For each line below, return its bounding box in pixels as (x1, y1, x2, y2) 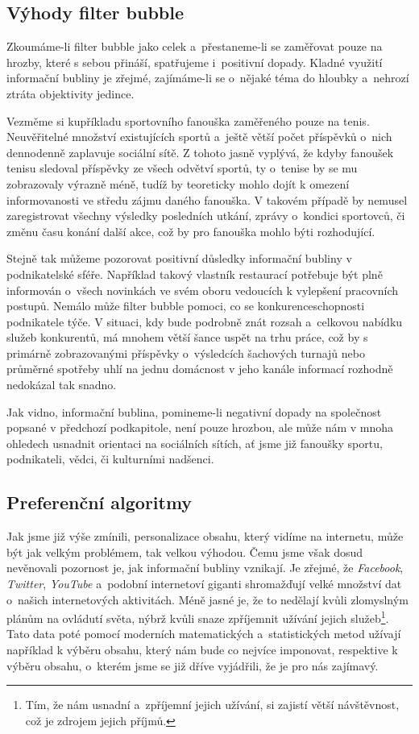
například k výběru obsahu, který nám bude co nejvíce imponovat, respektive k (6, 641, 398, 658)
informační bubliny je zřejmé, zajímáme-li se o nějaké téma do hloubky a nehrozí (6, 69, 409, 86)
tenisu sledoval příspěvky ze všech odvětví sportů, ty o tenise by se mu (6, 160, 358, 176)
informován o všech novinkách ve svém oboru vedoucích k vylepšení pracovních (6, 281, 399, 298)
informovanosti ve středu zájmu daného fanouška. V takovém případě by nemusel (6, 191, 408, 208)
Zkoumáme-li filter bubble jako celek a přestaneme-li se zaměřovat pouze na (6, 38, 383, 55)
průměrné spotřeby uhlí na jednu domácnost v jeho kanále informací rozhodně (6, 360, 393, 377)
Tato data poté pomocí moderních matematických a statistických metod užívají (6, 625, 401, 642)
